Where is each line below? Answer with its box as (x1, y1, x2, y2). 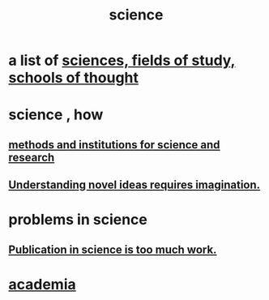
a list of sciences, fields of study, (8, 51, 236, 70)
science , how (8, 105, 104, 124)
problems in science (8, 211, 147, 229)
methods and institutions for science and (8, 138, 220, 152)
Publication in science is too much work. (8, 242, 217, 256)
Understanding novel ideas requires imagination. (8, 178, 261, 192)
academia (8, 275, 76, 294)
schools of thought (8, 69, 139, 87)
